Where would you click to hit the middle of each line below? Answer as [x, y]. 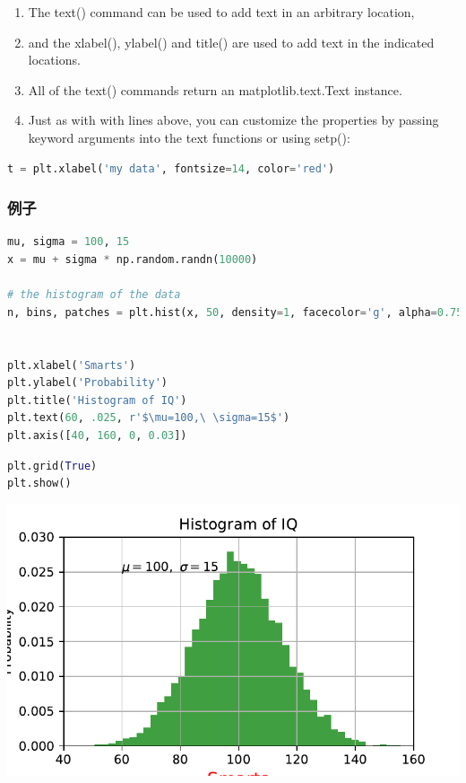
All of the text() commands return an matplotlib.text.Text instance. [215, 89]
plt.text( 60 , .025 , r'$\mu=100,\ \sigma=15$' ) [149, 418]
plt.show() [39, 484]
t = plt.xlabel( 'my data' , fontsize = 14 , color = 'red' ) [171, 168]
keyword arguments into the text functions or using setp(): [189, 137]
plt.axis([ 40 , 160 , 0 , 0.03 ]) [97, 435]
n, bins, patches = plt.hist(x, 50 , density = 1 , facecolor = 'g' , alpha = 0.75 [235, 312]
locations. [54, 60]
